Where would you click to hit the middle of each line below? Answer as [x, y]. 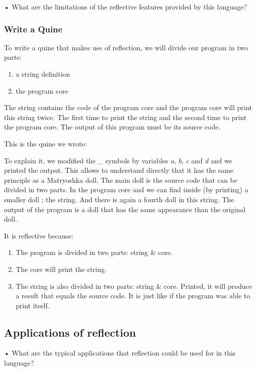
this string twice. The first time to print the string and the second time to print [125, 117]
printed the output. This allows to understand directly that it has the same [119, 170]
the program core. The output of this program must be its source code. [112, 127]
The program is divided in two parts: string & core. [94, 252]
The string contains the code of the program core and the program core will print [128, 107]
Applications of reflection [70, 332]
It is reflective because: [39, 235]
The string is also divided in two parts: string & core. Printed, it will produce [134, 286]
